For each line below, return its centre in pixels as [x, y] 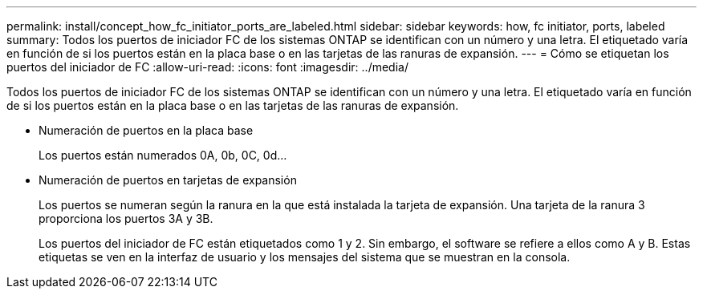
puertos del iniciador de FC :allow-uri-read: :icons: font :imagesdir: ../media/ [207, 67]
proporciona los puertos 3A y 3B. [126, 218]
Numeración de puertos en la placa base [146, 130]
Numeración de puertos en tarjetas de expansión [168, 180]
